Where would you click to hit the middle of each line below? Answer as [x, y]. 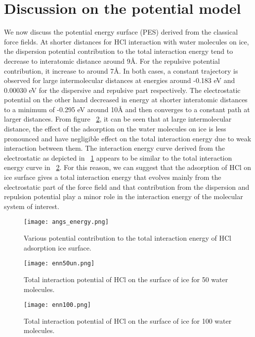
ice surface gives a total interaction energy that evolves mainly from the [113, 177]
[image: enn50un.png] [59, 264]
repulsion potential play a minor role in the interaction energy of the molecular [124, 196]
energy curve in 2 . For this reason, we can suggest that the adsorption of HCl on [128, 167]
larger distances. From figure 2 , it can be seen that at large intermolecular [118, 119]
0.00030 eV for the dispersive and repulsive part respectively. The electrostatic [122, 90]
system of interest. [32, 206]
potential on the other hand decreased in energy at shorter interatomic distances [126, 100]
